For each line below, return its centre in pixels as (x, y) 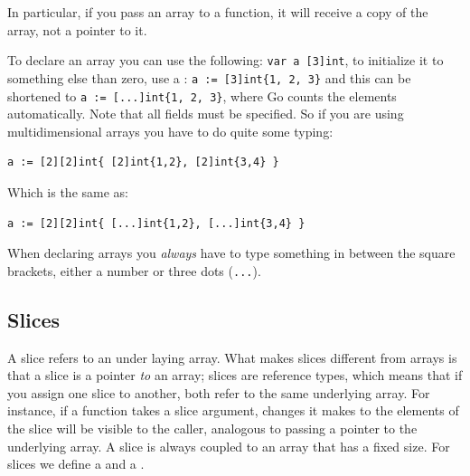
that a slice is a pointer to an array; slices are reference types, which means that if (235, 375)
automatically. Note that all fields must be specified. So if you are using (206, 114)
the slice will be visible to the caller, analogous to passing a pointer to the (212, 428)
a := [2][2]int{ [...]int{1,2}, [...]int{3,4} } (156, 223)
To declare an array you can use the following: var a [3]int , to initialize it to (226, 60)
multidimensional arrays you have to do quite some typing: (170, 131)
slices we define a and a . (76, 464)
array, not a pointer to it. (77, 29)
